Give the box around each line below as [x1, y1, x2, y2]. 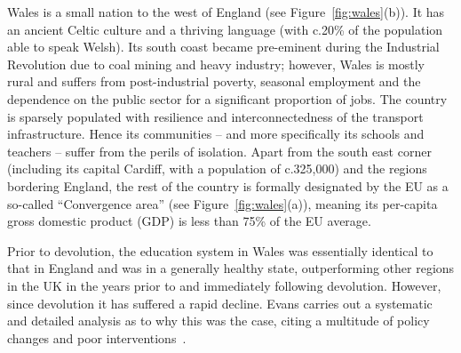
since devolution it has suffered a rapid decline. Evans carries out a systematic [7, 293, 433, 312]
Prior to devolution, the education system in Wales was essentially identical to [7, 241, 433, 260]
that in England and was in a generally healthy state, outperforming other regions [7, 259, 455, 277]
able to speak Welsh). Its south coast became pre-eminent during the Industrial [7, 37, 440, 56]
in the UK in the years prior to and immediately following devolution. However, [7, 276, 441, 294]
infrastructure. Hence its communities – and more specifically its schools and [7, 124, 425, 143]
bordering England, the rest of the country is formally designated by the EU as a [7, 176, 449, 195]
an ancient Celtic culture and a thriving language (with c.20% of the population [7, 20, 443, 38]
